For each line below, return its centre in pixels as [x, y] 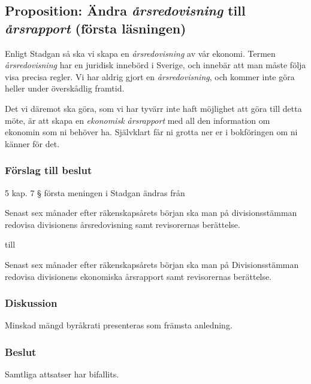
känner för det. [32, 143]
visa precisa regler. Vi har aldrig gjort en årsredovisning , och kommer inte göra [150, 76]
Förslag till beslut [49, 170]
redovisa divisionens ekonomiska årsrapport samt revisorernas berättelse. [138, 276]
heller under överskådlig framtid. [65, 88]
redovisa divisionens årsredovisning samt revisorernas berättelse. [123, 224]
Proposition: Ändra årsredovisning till [125, 10]
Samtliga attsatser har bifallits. [62, 374]
